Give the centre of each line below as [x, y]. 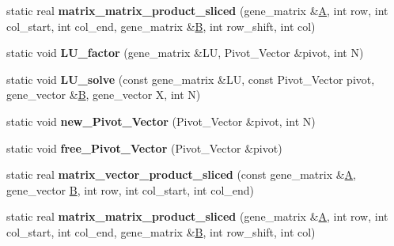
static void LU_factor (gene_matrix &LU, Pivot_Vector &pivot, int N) [185, 53]
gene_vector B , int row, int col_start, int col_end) [131, 189]
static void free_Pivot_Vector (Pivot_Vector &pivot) [144, 148]
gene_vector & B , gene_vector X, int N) [104, 95]
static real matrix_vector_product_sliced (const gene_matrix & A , [182, 174]
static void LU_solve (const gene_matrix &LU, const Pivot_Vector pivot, [191, 79]
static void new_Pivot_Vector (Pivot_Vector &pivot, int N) [161, 121]
